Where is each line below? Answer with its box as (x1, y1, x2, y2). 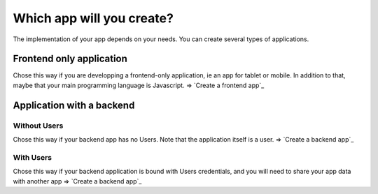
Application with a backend (13, 99, 135, 111)
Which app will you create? (13, 10, 174, 26)
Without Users (13, 121, 64, 130)
